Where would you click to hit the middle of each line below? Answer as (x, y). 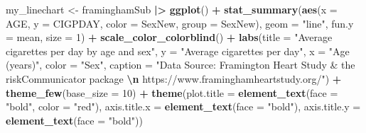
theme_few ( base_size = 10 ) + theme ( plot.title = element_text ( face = (172, 92)
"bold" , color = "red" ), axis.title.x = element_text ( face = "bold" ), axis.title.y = (183, 106)
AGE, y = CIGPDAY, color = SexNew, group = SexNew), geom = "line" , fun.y (180, 23)
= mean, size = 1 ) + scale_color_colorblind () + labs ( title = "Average (169, 37)
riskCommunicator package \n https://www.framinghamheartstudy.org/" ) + (174, 78)
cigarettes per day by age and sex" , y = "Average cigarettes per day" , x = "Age (178, 51)
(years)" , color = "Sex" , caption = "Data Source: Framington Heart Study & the (181, 65)
